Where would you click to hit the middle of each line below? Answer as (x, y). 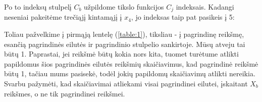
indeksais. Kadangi (205, 7)
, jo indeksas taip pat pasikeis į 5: (183, 17)
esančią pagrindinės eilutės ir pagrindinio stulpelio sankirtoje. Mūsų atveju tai (125, 44)
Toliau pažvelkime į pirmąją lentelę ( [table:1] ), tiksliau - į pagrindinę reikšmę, (124, 34)
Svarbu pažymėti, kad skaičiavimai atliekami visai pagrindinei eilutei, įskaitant (126, 84)
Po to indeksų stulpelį (38, 7)
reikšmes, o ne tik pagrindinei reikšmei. (65, 93)
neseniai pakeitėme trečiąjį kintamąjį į (63, 17)
